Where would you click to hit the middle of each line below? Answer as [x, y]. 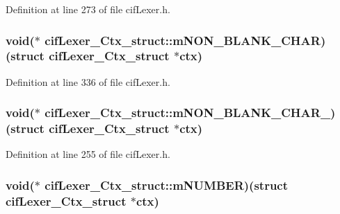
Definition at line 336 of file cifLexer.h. [88, 81]
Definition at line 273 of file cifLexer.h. [88, 9]
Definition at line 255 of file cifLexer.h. [88, 154]
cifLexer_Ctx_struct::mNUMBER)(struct [167, 185]
